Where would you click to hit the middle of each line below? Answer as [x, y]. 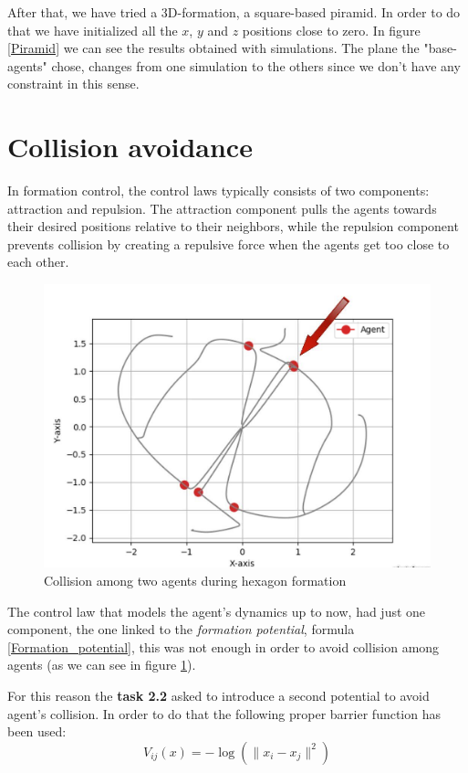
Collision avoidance [130, 147]
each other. [38, 262]
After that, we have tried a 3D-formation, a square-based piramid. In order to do [234, 12]
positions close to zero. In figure [331, 30]
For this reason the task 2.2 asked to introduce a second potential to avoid [218, 696]
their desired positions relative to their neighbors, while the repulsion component [233, 226]
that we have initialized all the [93, 30]
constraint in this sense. [73, 84]
